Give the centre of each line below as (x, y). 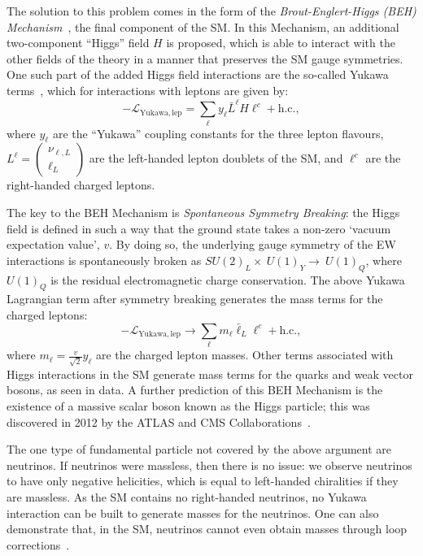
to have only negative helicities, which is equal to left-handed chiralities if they (203, 481)
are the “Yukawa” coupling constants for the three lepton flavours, (218, 133)
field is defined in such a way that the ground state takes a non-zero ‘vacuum (199, 228)
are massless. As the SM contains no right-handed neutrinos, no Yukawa (187, 496)
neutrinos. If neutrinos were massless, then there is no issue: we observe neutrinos (209, 465)
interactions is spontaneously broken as (104, 260)
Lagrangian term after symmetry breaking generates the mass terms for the (195, 299)
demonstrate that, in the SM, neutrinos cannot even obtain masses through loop (207, 529)
